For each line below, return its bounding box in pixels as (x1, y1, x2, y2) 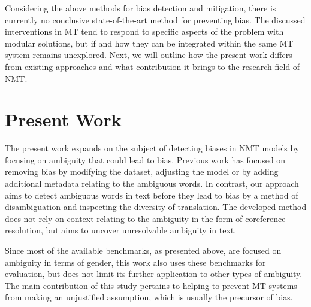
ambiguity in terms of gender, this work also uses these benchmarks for (5, 256, 266, 268)
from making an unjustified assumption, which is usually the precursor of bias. (5, 291, 293, 303)
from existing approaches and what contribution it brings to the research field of (5, 60, 300, 72)
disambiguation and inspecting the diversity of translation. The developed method (5, 200, 307, 213)
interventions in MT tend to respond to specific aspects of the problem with (5, 25, 284, 38)
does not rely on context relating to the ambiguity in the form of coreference (5, 212, 286, 224)
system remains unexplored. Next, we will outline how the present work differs (5, 48, 292, 61)
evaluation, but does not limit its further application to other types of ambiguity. (5, 268, 303, 280)
